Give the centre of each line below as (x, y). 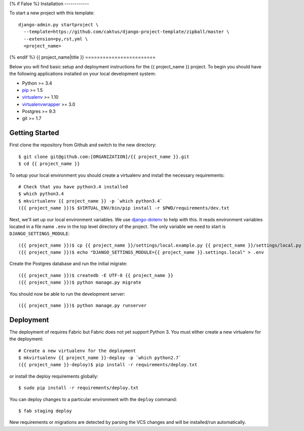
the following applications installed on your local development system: (83, 74)
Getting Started (34, 133)
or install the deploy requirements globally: (54, 376)
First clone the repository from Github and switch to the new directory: (83, 145)
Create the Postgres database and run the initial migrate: (68, 264)
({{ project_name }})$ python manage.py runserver (83, 306)
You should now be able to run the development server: (67, 294)
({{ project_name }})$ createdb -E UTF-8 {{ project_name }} (96, 275)
